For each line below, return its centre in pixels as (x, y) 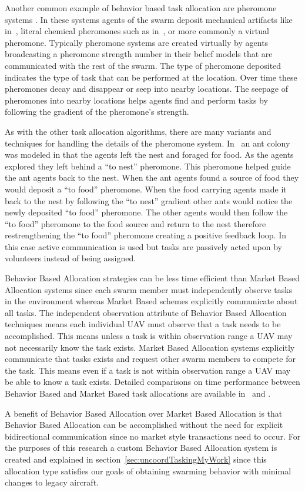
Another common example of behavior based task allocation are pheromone (141, 8)
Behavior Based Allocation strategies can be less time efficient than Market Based (152, 278)
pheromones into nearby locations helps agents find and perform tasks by (136, 100)
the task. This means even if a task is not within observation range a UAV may (148, 370)
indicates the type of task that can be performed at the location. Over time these (151, 77)
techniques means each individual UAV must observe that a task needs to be (143, 324)
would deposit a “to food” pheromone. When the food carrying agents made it (146, 189)
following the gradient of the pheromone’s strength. (97, 112)
